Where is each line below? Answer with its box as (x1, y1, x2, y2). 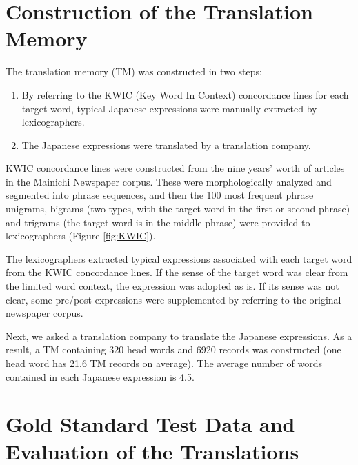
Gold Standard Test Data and (6, 410, 295, 438)
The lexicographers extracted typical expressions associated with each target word (6, 251, 352, 266)
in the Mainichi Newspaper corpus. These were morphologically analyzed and (6, 174, 332, 188)
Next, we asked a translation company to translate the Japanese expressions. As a (6, 328, 352, 343)
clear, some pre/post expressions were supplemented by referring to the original (6, 292, 341, 306)
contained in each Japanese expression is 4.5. (6, 369, 195, 384)
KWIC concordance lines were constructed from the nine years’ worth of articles (6, 161, 345, 175)
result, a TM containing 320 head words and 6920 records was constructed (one (6, 342, 341, 357)
